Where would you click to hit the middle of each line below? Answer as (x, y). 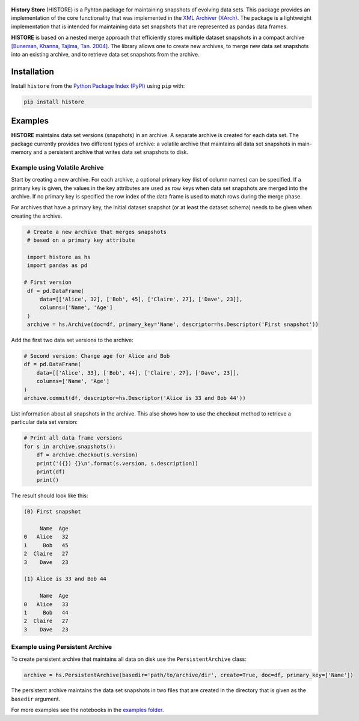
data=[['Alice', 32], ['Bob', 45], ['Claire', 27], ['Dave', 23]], (141, 299)
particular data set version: (44, 422)
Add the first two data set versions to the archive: (72, 340)
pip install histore (54, 102)
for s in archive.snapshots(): (70, 446)
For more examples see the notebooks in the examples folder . (87, 710)
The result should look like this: (50, 495)
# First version (48, 282)
